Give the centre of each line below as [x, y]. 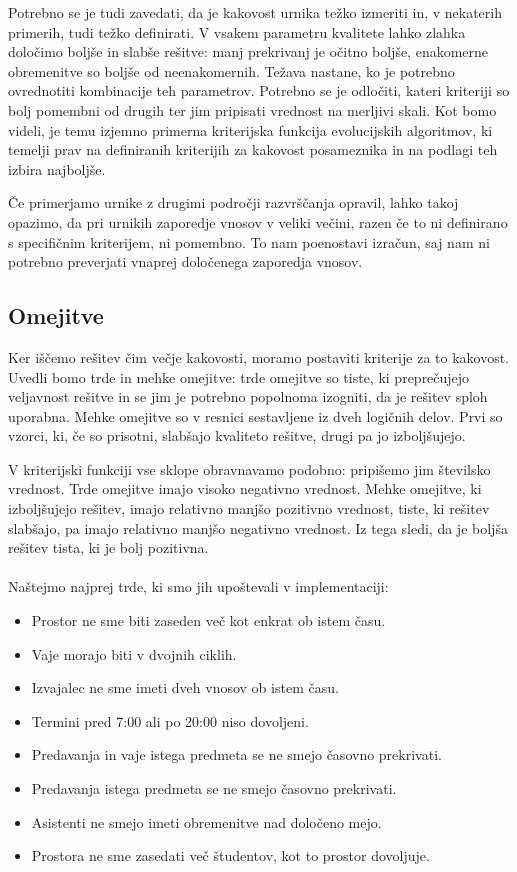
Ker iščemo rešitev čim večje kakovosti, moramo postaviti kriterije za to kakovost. [259, 356]
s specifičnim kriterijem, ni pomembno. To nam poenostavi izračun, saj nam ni [249, 241]
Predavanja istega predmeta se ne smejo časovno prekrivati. [214, 788]
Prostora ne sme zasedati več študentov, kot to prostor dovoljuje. [230, 855]
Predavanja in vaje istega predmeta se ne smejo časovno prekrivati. [236, 754]
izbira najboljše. [57, 168]
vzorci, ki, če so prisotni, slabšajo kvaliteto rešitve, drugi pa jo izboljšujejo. [237, 435]
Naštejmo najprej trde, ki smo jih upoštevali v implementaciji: [198, 586]
